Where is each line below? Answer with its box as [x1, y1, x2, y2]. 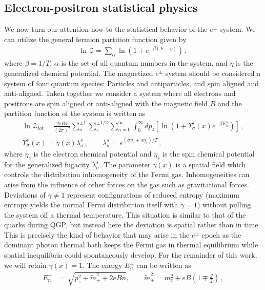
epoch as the [201, 229, 241, 240]
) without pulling [197, 199, 251, 210]
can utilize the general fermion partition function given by [4, 33, 187, 44]
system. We [219, 24, 256, 34]
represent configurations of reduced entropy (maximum [67, 189, 240, 200]
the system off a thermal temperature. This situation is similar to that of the [4, 209, 246, 220]
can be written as [136, 259, 191, 270]
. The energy [82, 259, 123, 270]
